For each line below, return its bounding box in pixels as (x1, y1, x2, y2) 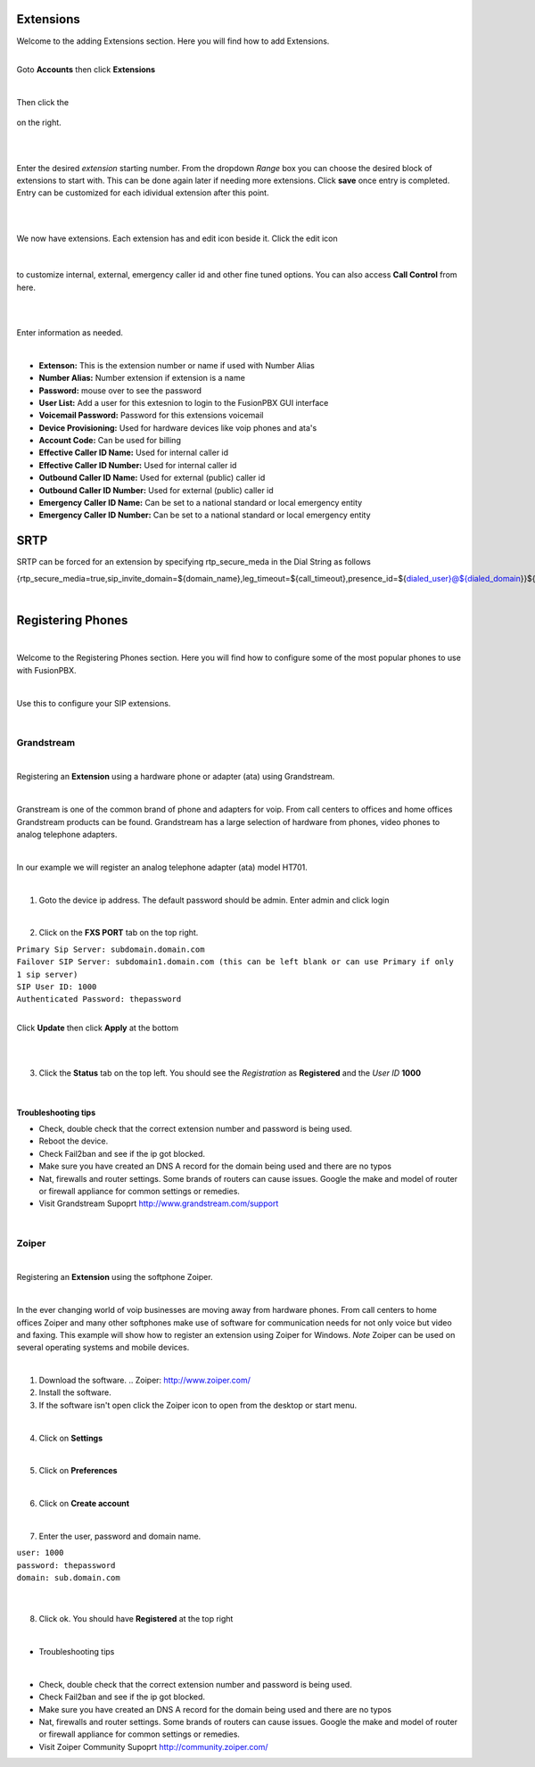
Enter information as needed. (16, 326, 124, 338)
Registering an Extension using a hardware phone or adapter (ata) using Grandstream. (16, 772, 335, 782)
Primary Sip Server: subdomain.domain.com (16, 944, 205, 954)
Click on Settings (38, 1433, 103, 1443)
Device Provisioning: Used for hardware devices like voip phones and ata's (38, 422, 317, 433)
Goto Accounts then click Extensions (16, 64, 156, 75)
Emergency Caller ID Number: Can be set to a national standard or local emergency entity (38, 509, 371, 521)
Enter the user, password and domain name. (38, 1531, 202, 1541)
